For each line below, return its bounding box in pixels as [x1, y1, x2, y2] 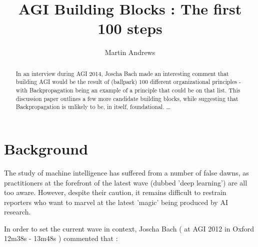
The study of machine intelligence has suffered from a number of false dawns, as [4, 167, 249, 177]
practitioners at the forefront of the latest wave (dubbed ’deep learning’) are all [4, 177, 247, 187]
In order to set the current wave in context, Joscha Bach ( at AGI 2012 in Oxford [4, 223, 254, 233]
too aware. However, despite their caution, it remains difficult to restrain [4, 187, 226, 197]
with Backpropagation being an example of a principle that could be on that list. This [15, 86, 240, 94]
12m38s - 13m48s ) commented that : [4, 233, 118, 243]
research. [4, 206, 31, 217]
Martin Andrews [104, 47, 155, 57]
